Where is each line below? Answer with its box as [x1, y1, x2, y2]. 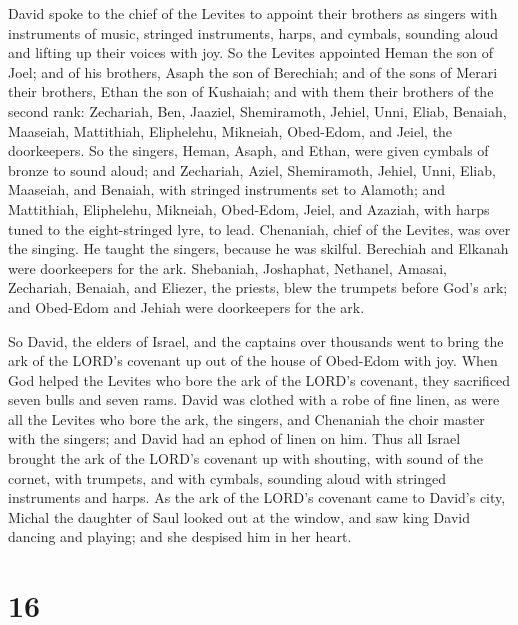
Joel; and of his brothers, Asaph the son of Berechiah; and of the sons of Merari [8, 61, 498, 82]
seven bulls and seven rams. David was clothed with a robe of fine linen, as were [8, 389, 500, 410]
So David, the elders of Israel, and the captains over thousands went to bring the [8, 330, 504, 351]
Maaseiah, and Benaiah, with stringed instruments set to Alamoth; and [8, 179, 446, 200]
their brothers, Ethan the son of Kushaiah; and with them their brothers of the [8, 81, 494, 102]
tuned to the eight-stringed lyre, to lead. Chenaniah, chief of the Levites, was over [8, 218, 511, 239]
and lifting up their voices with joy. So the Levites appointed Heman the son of [8, 42, 494, 63]
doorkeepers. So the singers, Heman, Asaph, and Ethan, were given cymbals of [8, 140, 489, 161]
